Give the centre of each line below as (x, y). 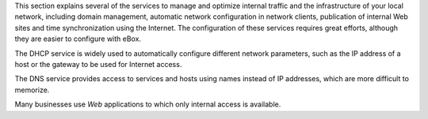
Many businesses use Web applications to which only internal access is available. (148, 104)
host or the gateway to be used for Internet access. (98, 64)
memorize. (32, 90)
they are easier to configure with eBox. (78, 39)
